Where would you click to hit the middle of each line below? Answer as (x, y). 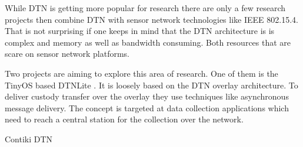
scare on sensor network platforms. (67, 54)
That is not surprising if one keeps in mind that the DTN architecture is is (140, 31)
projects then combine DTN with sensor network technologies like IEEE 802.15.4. (151, 19)
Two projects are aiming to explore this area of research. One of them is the (141, 73)
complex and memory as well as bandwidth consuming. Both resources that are (148, 42)
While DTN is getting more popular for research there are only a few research (145, 8)
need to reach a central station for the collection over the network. (124, 119)
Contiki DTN (29, 139)
